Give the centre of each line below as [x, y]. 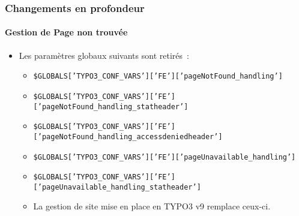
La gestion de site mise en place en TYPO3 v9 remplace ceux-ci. [152, 206]
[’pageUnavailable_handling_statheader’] [117, 187]
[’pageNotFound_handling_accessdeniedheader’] [128, 136]
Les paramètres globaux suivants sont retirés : [104, 55]
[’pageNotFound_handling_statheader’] [111, 106]
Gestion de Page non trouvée [66, 32]
